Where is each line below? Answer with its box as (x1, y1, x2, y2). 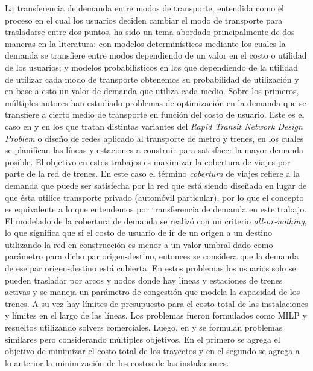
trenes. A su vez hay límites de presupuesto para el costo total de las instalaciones (5, 297, 308, 309)
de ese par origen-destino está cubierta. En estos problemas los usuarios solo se (5, 262, 296, 274)
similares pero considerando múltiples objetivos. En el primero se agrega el (5, 332, 280, 345)
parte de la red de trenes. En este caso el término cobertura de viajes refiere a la (5, 167, 300, 180)
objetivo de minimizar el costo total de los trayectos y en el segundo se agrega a (5, 344, 300, 357)
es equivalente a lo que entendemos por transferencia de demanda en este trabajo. (5, 203, 307, 215)
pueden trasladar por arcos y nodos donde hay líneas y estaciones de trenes (5, 273, 283, 286)
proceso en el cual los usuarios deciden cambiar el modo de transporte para (5, 13, 283, 26)
